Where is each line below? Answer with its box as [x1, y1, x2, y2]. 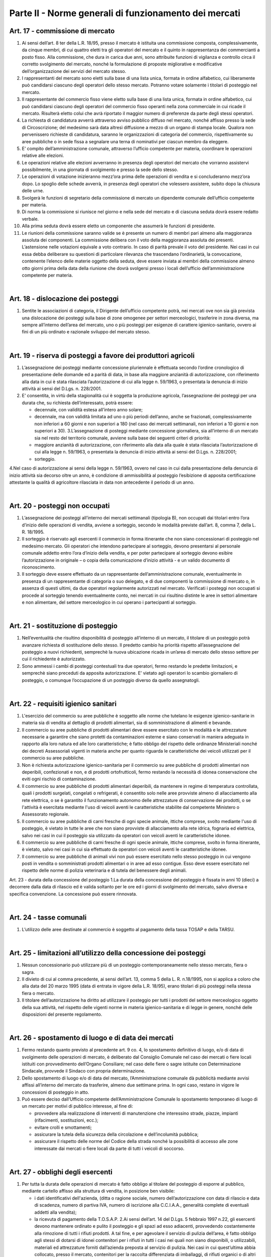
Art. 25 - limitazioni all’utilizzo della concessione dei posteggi [9, 949, 206, 957]
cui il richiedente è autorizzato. [22, 656, 86, 662]
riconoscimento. [22, 564, 56, 570]
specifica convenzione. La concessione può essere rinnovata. [9, 890, 138, 897]
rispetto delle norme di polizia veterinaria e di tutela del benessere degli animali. [22, 867, 187, 873]
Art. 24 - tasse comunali [9, 913, 87, 922]
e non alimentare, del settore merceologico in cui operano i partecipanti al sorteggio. [22, 599, 197, 605]
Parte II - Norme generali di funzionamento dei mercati [9, 8, 241, 19]
